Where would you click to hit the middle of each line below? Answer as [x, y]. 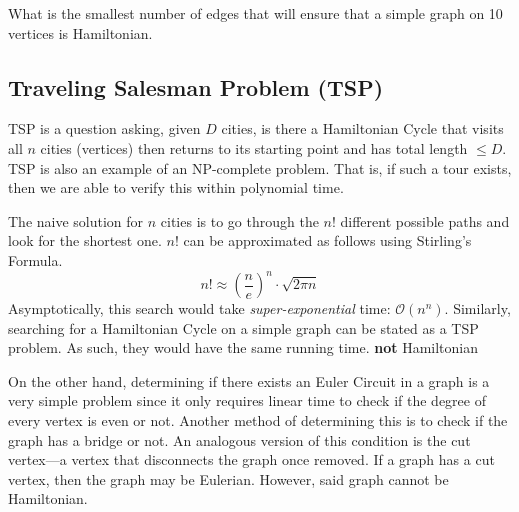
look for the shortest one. [85, 240]
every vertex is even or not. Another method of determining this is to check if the [258, 420]
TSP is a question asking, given [104, 128]
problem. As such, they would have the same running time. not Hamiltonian [243, 347]
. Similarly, [477, 308]
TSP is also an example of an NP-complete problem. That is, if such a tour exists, [260, 167]
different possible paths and [425, 220]
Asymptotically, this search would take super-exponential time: [199, 308]
